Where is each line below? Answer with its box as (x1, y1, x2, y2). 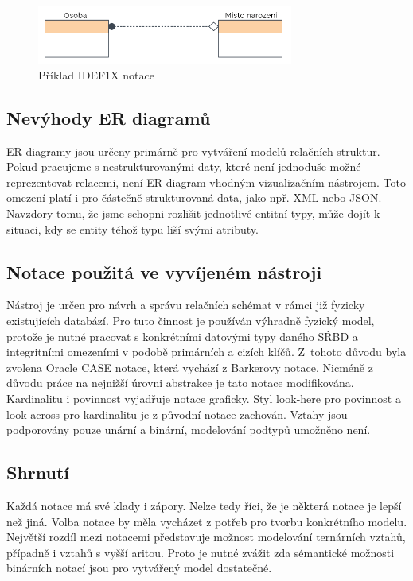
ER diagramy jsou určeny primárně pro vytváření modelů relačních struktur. (6, 142, 380, 159)
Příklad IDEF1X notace (38, 66, 154, 83)
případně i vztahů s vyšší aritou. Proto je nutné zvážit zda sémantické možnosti (6, 544, 395, 560)
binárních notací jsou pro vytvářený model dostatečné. (6, 560, 272, 576)
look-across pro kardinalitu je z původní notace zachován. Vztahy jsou (6, 405, 348, 422)
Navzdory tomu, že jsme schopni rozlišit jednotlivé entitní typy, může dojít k (6, 205, 380, 222)
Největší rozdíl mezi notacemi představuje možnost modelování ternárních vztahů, (6, 529, 406, 545)
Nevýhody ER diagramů (6, 105, 211, 130)
